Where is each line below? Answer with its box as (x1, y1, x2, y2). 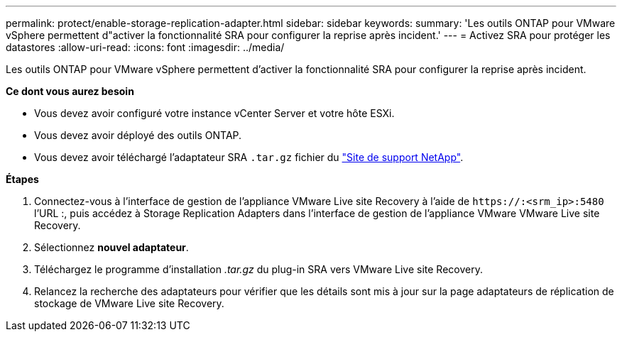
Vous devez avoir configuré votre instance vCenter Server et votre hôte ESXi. (34, 107, 395, 119)
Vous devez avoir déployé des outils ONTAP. (34, 129, 242, 141)
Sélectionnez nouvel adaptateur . (34, 241, 189, 253)
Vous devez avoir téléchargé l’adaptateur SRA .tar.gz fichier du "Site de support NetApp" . (34, 151, 464, 163)
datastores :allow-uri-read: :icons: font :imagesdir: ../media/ (6, 41, 285, 53)
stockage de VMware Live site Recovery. (34, 297, 224, 309)
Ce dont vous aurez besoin (6, 85, 134, 97)
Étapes (6, 173, 39, 185)
